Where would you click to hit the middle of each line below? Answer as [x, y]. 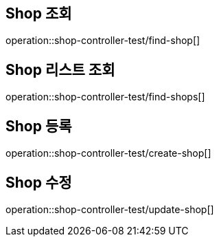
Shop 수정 [39, 182]
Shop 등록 [39, 126]
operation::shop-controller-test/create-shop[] [108, 153]
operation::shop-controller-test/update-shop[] [110, 209]
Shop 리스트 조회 [60, 69]
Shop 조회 [39, 13]
